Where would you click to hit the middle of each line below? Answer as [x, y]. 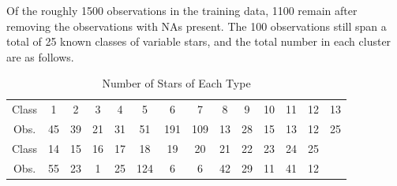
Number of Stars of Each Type [176, 83]
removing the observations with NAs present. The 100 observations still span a [197, 26]
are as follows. [40, 56]
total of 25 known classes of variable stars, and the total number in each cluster [199, 41]
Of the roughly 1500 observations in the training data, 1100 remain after [182, 10]
